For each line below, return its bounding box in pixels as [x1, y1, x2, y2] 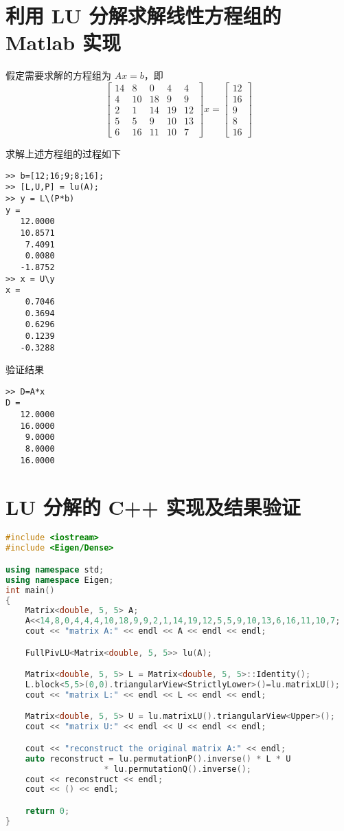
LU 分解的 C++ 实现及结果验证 [5, 492, 301, 520]
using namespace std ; [5, 564, 104, 575]
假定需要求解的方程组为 [5, 68, 111, 82]
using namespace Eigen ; [5, 575, 114, 585]
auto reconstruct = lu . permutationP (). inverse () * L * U [25, 753, 291, 764]
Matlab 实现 [5, 28, 121, 56]
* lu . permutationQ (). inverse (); [104, 764, 252, 774]
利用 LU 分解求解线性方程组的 [5, 1, 282, 30]
